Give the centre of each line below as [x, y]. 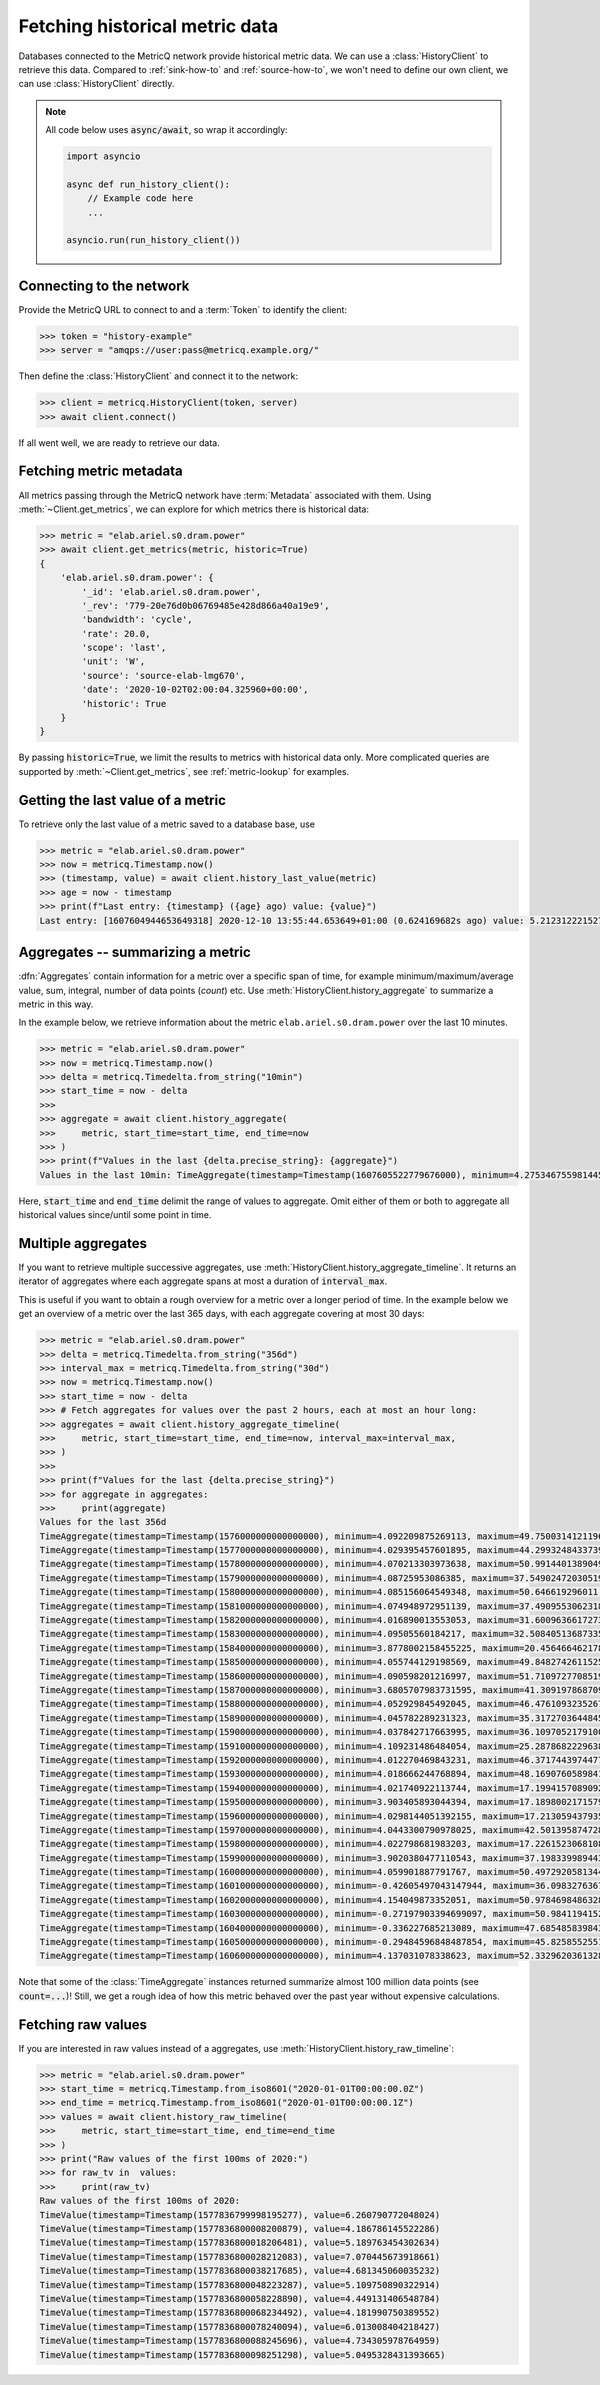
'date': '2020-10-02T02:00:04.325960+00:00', [195, 689]
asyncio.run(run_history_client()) [153, 240]
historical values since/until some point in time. [115, 1215]
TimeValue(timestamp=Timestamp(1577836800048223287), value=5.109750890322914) [240, 2284]
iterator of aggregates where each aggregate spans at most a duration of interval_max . [203, 1281]
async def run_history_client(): [148, 184]
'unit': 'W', [113, 661]
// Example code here [140, 198]
